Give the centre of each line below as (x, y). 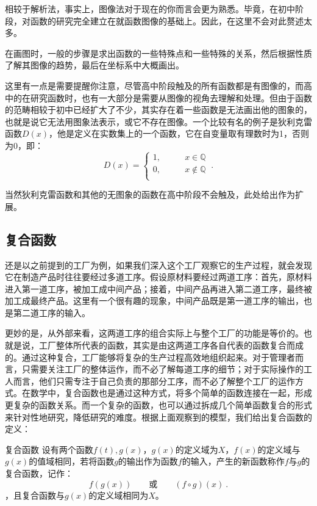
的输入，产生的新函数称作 (233, 461)
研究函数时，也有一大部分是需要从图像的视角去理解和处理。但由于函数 (171, 97)
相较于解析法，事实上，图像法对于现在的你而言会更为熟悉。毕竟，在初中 (150, 9)
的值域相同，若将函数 (72, 461)
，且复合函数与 (35, 495)
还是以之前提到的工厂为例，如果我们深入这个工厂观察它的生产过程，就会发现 (158, 265)
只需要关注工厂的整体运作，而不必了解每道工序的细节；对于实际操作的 (162, 369)
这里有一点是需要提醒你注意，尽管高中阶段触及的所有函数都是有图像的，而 (154, 85)
